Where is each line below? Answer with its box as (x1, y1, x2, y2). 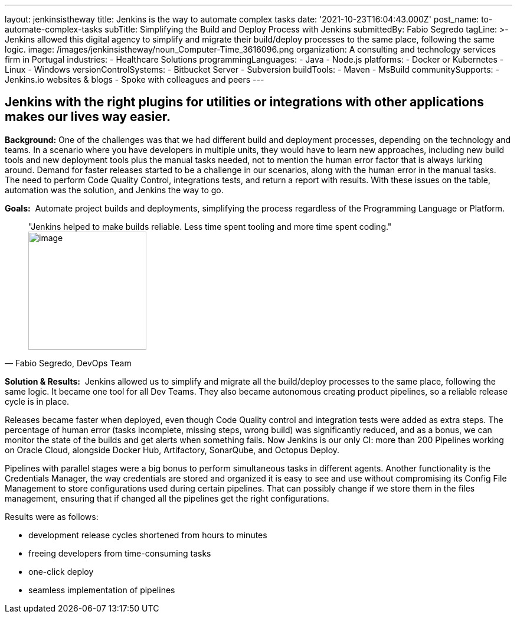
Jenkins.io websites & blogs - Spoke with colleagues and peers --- (5, 74, 264, 84)
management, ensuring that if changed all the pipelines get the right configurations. (5, 493, 329, 503)
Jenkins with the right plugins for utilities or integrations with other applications (5, 95, 484, 110)
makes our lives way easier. (5, 109, 171, 125)
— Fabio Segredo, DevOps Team (5, 357, 132, 368)
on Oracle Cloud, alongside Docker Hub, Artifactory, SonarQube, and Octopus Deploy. (5, 444, 340, 455)
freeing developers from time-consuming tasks (28, 548, 211, 558)
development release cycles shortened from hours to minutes (28, 529, 267, 540)
